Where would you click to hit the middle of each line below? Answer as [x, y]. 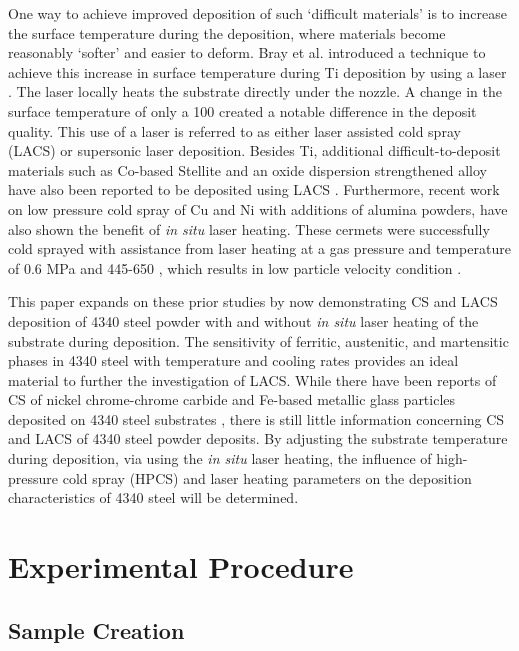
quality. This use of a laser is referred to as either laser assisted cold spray [234, 130]
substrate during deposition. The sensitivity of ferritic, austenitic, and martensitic [258, 340]
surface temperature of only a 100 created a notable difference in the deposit [242, 110]
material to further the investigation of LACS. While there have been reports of [252, 379]
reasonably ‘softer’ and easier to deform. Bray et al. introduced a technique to [247, 52]
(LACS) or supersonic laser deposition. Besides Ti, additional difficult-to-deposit [254, 150]
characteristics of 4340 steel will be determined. [153, 497]
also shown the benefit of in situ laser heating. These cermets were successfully [249, 228]
